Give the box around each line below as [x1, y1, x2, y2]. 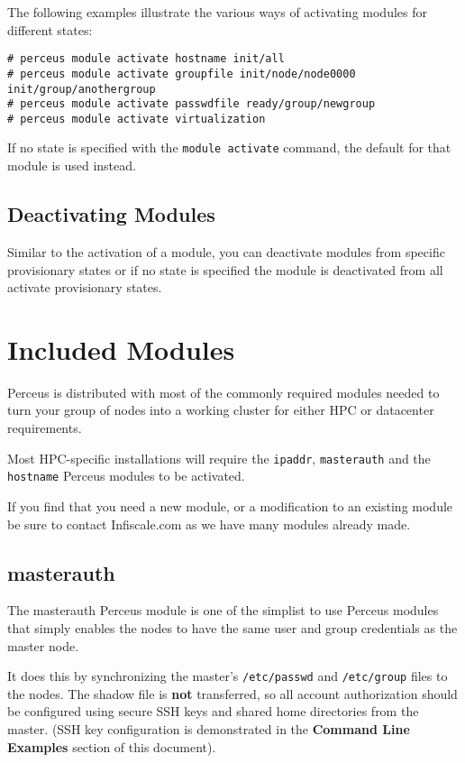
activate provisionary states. [7, 278, 162, 297]
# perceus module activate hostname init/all [7, 52, 285, 66]
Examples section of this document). [7, 737, 216, 756]
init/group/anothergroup [7, 82, 156, 96]
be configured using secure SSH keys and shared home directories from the [7, 702, 419, 721]
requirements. [7, 418, 82, 437]
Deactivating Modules [7, 200, 215, 228]
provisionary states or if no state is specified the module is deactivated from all [7, 260, 443, 279]
